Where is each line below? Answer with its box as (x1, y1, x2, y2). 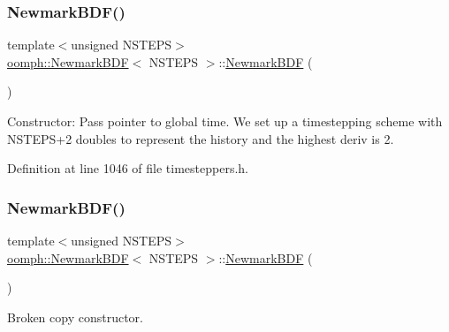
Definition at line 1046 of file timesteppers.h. (7, 159, 249, 177)
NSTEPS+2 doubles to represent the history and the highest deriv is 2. (7, 129, 394, 147)
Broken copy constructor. (7, 307, 143, 326)
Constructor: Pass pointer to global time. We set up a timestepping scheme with (7, 112, 443, 130)
